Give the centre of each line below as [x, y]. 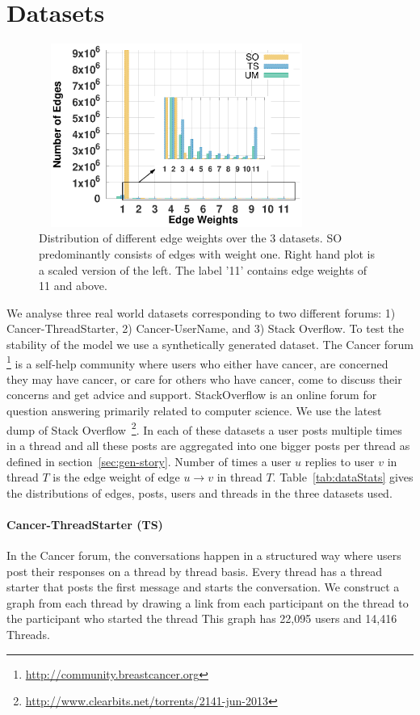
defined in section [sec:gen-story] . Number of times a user [149, 461]
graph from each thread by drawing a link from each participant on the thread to [208, 602]
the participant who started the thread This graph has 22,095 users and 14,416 [202, 618]
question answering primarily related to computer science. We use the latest [194, 411]
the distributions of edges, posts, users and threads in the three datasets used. [199, 492]
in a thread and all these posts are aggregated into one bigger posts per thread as [208, 445]
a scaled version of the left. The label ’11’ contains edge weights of [203, 269]
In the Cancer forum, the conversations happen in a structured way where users [204, 555]
